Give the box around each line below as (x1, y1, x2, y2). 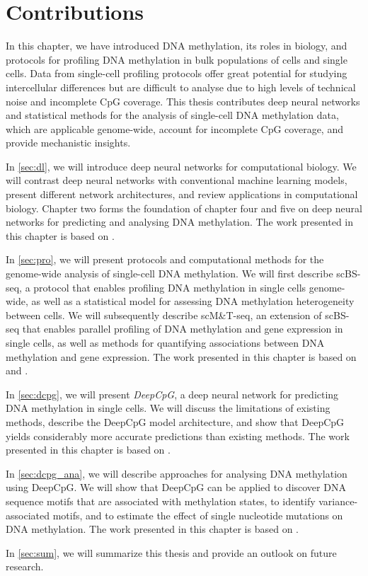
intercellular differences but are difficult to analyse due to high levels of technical (6, 79, 356, 94)
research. (6, 559, 44, 574)
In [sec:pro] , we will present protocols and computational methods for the (6, 252, 324, 267)
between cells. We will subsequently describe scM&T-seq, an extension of (6, 307, 322, 322)
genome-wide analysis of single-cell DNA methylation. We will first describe (6, 266, 333, 281)
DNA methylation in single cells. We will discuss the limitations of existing (6, 401, 330, 415)
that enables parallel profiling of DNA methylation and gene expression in (22, 321, 343, 336)
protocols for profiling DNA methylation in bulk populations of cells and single (6, 52, 347, 67)
